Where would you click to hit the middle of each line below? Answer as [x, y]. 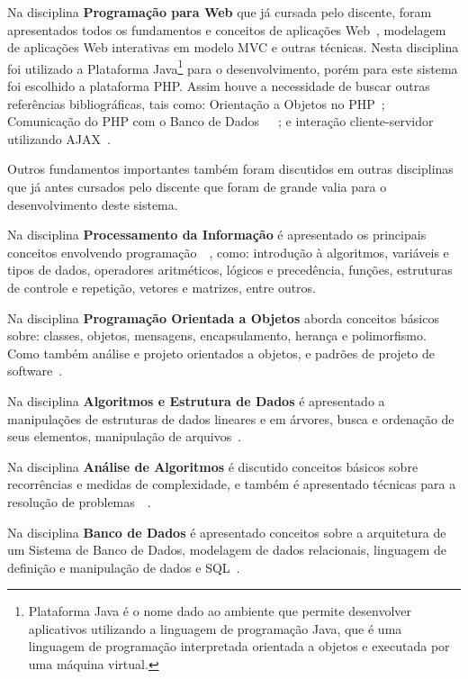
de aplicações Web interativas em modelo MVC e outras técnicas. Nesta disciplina [233, 47]
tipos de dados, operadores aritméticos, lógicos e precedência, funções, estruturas [230, 270]
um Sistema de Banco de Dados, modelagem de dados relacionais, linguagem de [227, 550]
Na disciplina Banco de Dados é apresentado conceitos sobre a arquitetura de [227, 532]
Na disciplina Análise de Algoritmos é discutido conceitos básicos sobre [213, 466]
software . [35, 371]
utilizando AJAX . [59, 138]
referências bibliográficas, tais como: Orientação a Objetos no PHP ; [196, 103]
